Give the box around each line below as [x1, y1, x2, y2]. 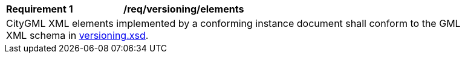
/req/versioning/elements [123, 3, 244, 15]
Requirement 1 [6, 3, 73, 15]
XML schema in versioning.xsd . [6, 29, 149, 41]
